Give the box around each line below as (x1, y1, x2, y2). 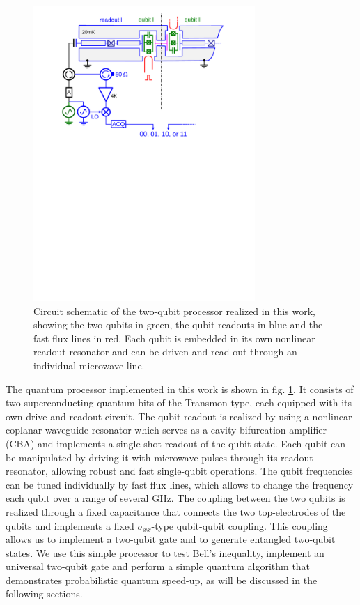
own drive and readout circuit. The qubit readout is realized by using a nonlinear (6, 408, 352, 423)
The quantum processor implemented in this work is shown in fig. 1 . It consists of (6, 381, 354, 396)
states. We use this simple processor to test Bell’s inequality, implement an (6, 545, 324, 560)
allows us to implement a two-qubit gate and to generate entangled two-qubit (6, 532, 336, 546)
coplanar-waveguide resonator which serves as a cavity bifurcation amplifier (6, 422, 327, 437)
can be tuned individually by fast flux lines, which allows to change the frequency (6, 477, 354, 491)
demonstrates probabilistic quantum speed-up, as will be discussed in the (6, 572, 318, 587)
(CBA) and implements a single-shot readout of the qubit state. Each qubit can (6, 436, 346, 450)
